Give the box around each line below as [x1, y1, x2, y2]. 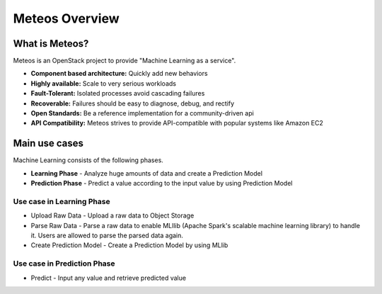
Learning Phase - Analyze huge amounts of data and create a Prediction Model [30, 169, 263, 177]
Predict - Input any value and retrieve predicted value [30, 273, 187, 282]
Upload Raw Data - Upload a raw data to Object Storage [30, 211, 195, 220]
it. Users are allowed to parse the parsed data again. [30, 231, 184, 240]
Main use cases [13, 137, 84, 149]
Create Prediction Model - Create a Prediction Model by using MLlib [30, 241, 228, 249]
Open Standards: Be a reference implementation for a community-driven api [30, 109, 254, 118]
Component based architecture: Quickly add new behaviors [30, 69, 208, 78]
